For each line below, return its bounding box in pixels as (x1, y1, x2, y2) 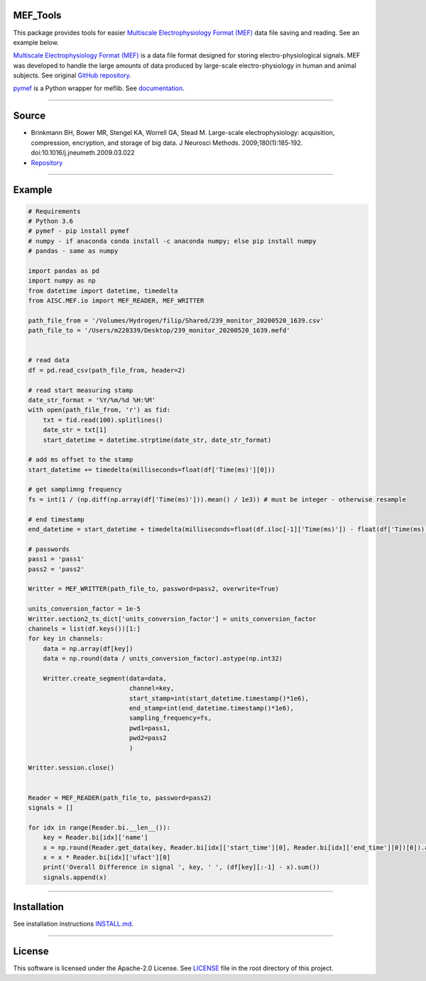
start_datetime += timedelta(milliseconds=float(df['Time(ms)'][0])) (28, 465, 275, 474)
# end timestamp (28, 515, 85, 524)
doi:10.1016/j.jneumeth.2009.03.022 (31, 148, 135, 157)
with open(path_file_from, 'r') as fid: (28, 406, 170, 414)
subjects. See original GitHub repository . (13, 71, 131, 80)
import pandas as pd (28, 266, 99, 275)
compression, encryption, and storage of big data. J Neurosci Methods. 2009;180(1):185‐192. (31, 139, 303, 147)
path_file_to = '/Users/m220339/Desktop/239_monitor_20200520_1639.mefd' (28, 327, 290, 335)
